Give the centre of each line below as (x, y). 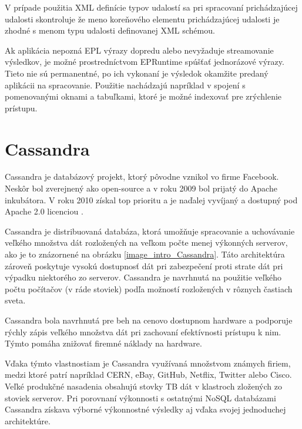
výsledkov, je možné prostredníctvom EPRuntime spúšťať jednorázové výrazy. (145, 62)
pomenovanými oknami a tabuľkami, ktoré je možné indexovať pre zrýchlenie (143, 96)
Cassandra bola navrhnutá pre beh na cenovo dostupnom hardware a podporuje (149, 320)
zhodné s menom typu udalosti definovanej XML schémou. (110, 30)
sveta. (15, 300)
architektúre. (28, 420)
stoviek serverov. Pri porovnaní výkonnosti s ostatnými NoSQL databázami (140, 397)
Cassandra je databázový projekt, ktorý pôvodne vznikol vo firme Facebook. (142, 176)
